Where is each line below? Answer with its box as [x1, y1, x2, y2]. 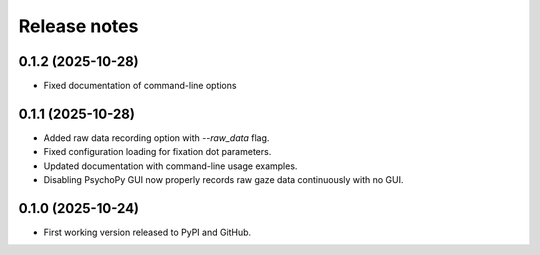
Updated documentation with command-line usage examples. [43, 160, 298, 172]
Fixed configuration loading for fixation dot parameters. [43, 146, 272, 158]
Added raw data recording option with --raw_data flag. [43, 131, 270, 144]
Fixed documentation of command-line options [43, 80, 237, 92]
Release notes [18, 15, 139, 37]
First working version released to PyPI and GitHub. [43, 226, 252, 239]
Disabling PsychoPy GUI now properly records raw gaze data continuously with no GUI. [43, 174, 404, 186]
